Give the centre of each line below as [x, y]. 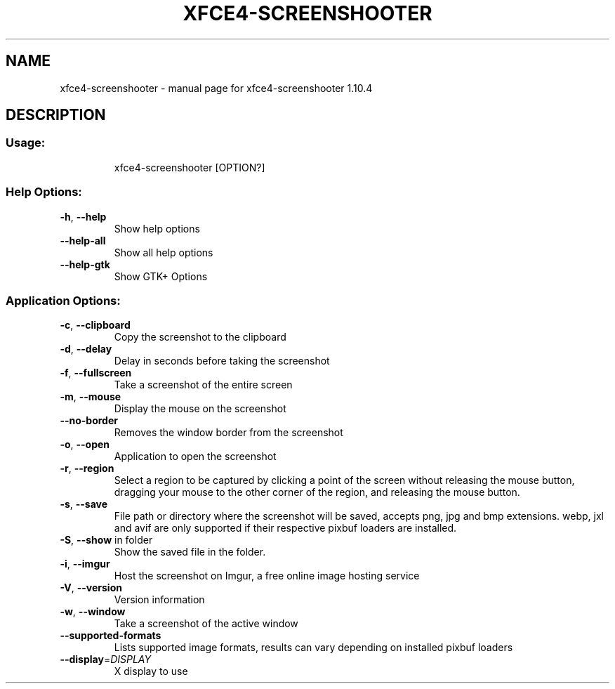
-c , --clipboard [95, 325]
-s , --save [84, 504]
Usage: [26, 143]
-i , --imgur [85, 564]
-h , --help [83, 216]
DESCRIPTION [56, 115]
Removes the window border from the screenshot [229, 433]
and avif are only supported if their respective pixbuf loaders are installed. [285, 528]
